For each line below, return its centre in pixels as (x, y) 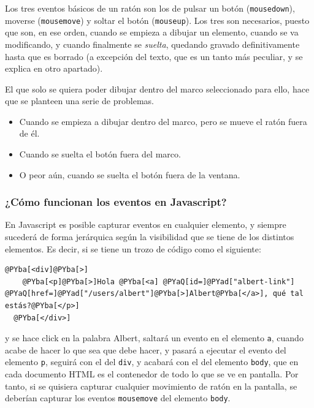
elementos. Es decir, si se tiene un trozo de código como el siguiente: (133, 248)
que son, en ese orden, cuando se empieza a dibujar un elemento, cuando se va (152, 32)
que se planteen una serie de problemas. (79, 101)
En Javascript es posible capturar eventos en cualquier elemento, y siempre (146, 225)
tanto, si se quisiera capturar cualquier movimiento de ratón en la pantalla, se (151, 386)
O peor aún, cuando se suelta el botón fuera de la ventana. (130, 174)
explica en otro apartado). (54, 68)
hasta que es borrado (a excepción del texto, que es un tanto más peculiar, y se (154, 56)
